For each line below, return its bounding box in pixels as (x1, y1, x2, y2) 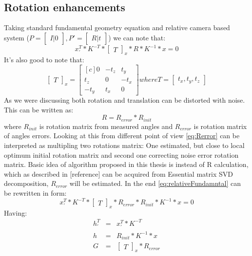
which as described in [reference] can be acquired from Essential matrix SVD (4, 168, 233, 179)
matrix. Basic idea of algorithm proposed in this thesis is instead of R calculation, (4, 159, 249, 169)
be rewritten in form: (4, 187, 67, 198)
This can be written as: (4, 104, 74, 114)
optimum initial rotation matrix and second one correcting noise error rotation (4, 149, 239, 160)
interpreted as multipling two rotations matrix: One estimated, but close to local (4, 140, 245, 150)
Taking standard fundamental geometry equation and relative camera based (4, 22, 230, 33)
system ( (4, 32, 29, 42)
